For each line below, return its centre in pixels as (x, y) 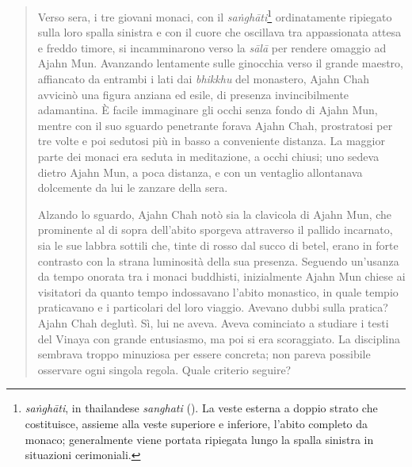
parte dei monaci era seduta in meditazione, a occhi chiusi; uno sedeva (208, 156)
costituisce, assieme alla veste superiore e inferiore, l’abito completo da (196, 423)
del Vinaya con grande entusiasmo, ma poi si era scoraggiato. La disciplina (219, 338)
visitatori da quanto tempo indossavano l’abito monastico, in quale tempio (218, 291)
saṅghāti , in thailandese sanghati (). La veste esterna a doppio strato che (201, 408)
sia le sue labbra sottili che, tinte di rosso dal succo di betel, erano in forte (218, 245)
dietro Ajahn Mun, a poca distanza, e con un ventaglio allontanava (200, 172)
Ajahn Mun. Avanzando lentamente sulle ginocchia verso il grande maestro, (220, 63)
